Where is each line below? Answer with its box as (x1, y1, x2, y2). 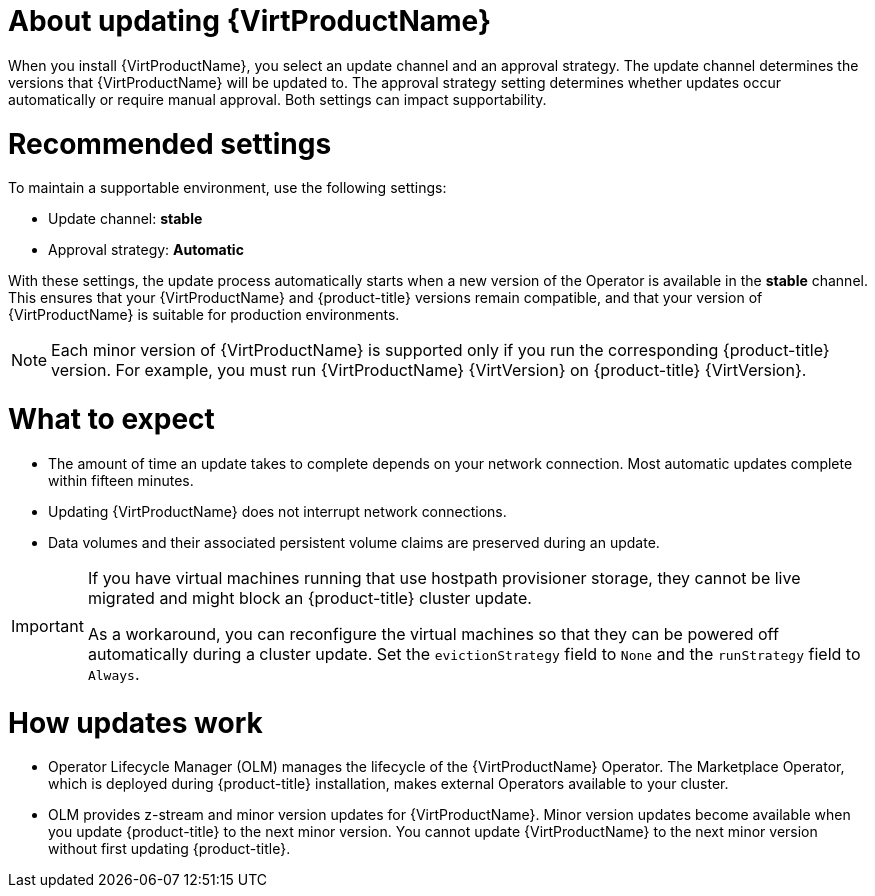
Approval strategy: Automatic (48, 241, 244, 259)
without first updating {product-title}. (48, 840, 291, 858)
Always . (87, 663, 140, 684)
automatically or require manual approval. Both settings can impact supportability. (8, 90, 547, 108)
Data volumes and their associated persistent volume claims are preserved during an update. (48, 533, 660, 551)
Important (11, 615, 84, 636)
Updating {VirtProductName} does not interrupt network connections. (48, 502, 507, 520)
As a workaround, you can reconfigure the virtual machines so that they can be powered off (87, 623, 779, 644)
